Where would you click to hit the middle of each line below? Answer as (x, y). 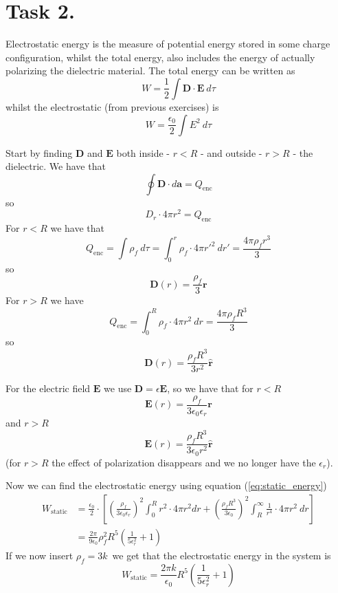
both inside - (143, 152)
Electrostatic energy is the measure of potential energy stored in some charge (168, 44)
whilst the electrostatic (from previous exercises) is (112, 106)
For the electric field (48, 388)
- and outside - (231, 152)
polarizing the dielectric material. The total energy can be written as (150, 71)
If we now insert (40, 555)
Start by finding (39, 152)
